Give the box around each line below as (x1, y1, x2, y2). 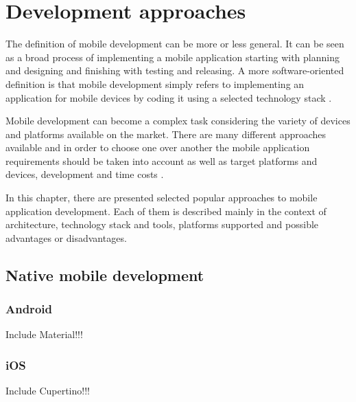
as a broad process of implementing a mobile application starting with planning (5, 49, 340, 64)
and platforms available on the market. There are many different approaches (5, 126, 327, 141)
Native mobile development (5, 264, 204, 285)
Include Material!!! (5, 327, 83, 342)
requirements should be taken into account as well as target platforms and (5, 153, 318, 168)
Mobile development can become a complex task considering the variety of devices (5, 113, 351, 128)
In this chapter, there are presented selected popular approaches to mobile (5, 190, 318, 205)
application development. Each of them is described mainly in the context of (5, 203, 327, 218)
